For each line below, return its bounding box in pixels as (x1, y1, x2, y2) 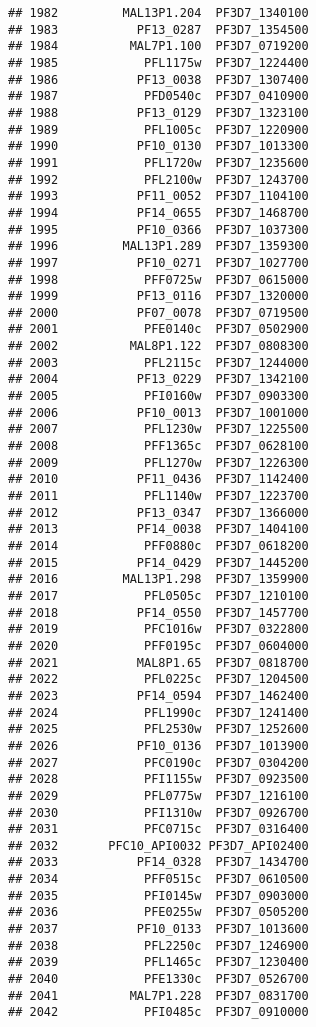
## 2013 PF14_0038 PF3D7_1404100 (8, 522, 309, 537)
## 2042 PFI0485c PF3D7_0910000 (8, 1005, 309, 1020)
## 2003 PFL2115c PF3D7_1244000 (8, 355, 309, 370)
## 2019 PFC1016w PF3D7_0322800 (8, 622, 309, 637)
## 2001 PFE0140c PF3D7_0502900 (8, 322, 309, 337)
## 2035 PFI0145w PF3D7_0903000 (8, 888, 309, 903)
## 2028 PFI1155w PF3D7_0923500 (8, 772, 309, 787)
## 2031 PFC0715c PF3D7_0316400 (8, 822, 309, 837)
